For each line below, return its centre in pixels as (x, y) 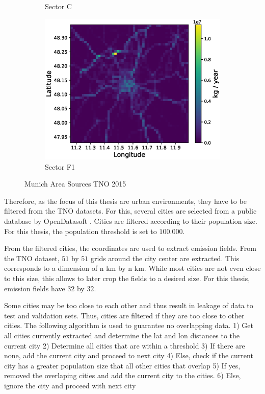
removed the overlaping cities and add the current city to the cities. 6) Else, (123, 375)
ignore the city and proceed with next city (70, 385)
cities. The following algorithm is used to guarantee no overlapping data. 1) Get (129, 325)
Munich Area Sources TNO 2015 (75, 184)
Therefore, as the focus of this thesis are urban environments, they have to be (125, 201)
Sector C (58, 6)
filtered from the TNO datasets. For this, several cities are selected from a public (130, 211)
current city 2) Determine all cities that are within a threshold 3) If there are (125, 345)
